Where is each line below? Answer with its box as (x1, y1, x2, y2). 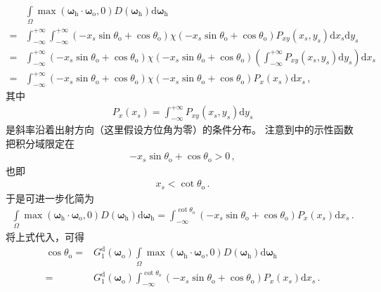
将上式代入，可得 (6, 230, 84, 244)
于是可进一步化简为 (6, 190, 94, 205)
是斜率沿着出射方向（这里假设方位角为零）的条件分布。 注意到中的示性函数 (6, 121, 354, 136)
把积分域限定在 (6, 135, 75, 150)
